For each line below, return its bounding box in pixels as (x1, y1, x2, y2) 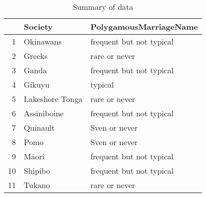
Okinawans (24, 36, 62, 47)
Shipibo (24, 165, 50, 176)
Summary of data (72, 1, 134, 12)
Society (24, 21, 53, 32)
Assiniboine (24, 107, 64, 119)
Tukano (24, 179, 50, 191)
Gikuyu (24, 79, 50, 90)
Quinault (24, 122, 55, 133)
